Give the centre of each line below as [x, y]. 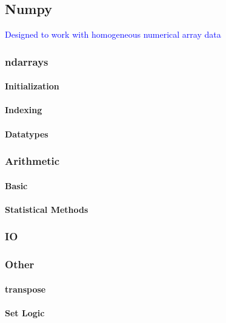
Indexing [24, 110]
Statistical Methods [47, 209]
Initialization [32, 86]
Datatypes [27, 134]
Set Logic [25, 312]
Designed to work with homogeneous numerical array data [113, 34]
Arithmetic [32, 161]
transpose [25, 289]
